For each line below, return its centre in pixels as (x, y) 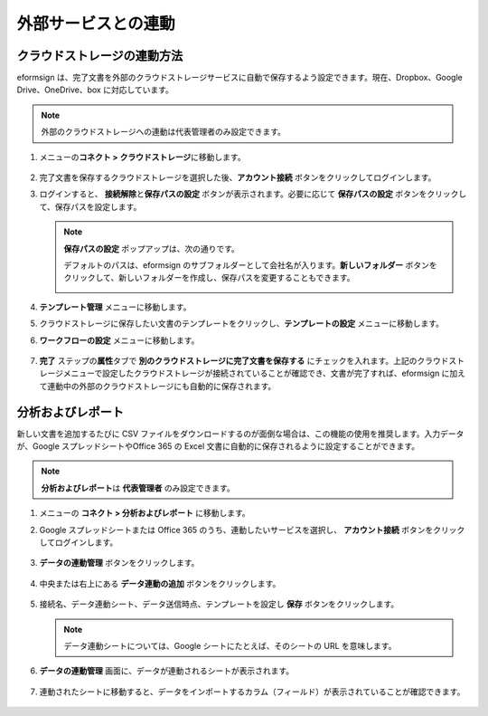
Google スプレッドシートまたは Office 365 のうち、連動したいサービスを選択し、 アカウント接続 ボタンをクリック (252, 530)
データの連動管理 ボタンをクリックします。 (119, 563)
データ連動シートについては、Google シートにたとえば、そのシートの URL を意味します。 (230, 645)
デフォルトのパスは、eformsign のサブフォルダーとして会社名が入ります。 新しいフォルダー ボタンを (250, 265)
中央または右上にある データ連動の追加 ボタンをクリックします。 (160, 583)
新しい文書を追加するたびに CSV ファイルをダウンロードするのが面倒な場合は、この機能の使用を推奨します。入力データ (240, 434)
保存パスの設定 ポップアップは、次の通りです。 (151, 248)
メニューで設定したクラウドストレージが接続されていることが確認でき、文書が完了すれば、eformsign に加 (260, 373)
